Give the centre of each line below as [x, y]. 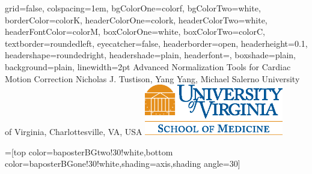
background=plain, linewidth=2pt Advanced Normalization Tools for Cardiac [148, 66]
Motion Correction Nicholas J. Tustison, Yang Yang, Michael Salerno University [152, 78]
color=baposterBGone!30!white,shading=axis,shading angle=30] [123, 163]
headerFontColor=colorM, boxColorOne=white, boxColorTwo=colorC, [135, 31]
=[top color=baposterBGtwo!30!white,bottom [89, 151]
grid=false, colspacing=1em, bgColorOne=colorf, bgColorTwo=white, [133, 8]
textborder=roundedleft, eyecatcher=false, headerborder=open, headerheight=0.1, [156, 43]
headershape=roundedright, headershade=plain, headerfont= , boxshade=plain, [150, 55]
